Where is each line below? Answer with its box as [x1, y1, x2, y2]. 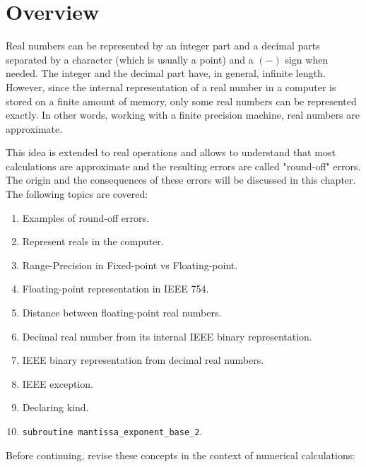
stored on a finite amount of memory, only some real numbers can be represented [6, 93, 357, 108]
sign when [285, 52, 329, 66]
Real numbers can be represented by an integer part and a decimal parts [6, 38, 320, 53]
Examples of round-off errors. [22, 210, 149, 225]
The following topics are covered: [6, 187, 148, 201]
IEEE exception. [22, 376, 93, 391]
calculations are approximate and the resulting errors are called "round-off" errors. [6, 158, 361, 173]
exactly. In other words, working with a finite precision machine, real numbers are [6, 107, 360, 122]
